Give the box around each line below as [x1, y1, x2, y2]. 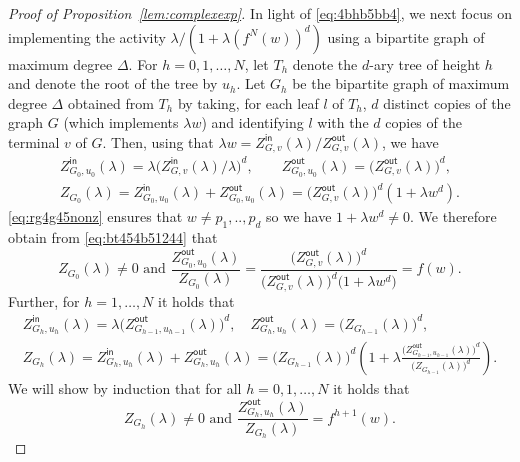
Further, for [8, 290, 80, 311]
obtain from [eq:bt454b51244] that [8, 227, 218, 248]
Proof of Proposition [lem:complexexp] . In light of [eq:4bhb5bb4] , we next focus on [8, 3, 512, 23]
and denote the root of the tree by [8, 73, 218, 94]
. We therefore [409, 206, 497, 227]
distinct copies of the [383, 92, 511, 113]
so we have [266, 206, 332, 227]
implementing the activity [8, 26, 166, 47]
